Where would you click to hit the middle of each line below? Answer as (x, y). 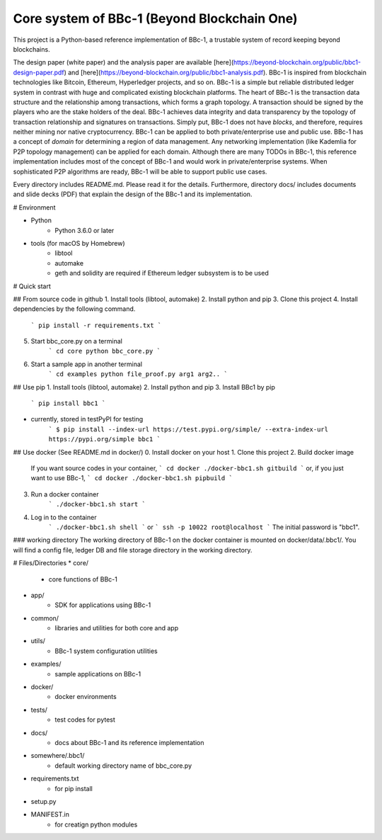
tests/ (39, 710)
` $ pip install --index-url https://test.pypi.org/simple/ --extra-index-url (189, 429)
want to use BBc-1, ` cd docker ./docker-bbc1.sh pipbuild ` (132, 478)
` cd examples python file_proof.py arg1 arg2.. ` (138, 374)
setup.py (44, 801)
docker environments (86, 697)
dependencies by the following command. (74, 309)
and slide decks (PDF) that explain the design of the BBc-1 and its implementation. (133, 194)
